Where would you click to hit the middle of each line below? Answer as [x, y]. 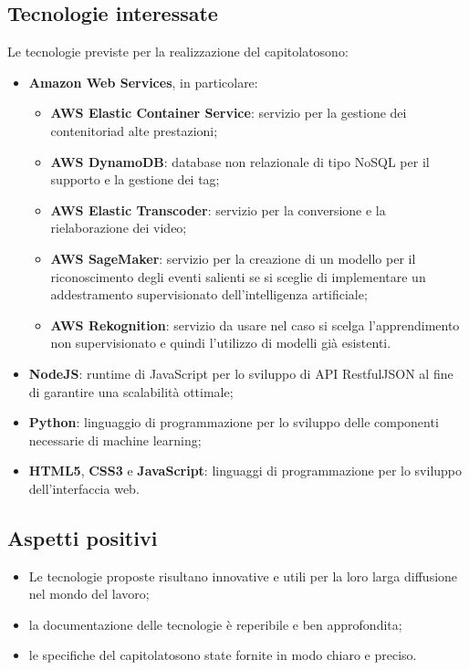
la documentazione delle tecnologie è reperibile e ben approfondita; [215, 624]
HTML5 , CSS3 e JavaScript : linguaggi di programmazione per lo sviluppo [245, 471]
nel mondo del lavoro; [89, 594]
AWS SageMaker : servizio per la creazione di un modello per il [233, 258]
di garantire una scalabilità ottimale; [131, 391]
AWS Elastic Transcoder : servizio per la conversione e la [218, 209]
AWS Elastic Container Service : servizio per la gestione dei [229, 113]
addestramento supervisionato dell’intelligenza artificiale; [209, 294]
